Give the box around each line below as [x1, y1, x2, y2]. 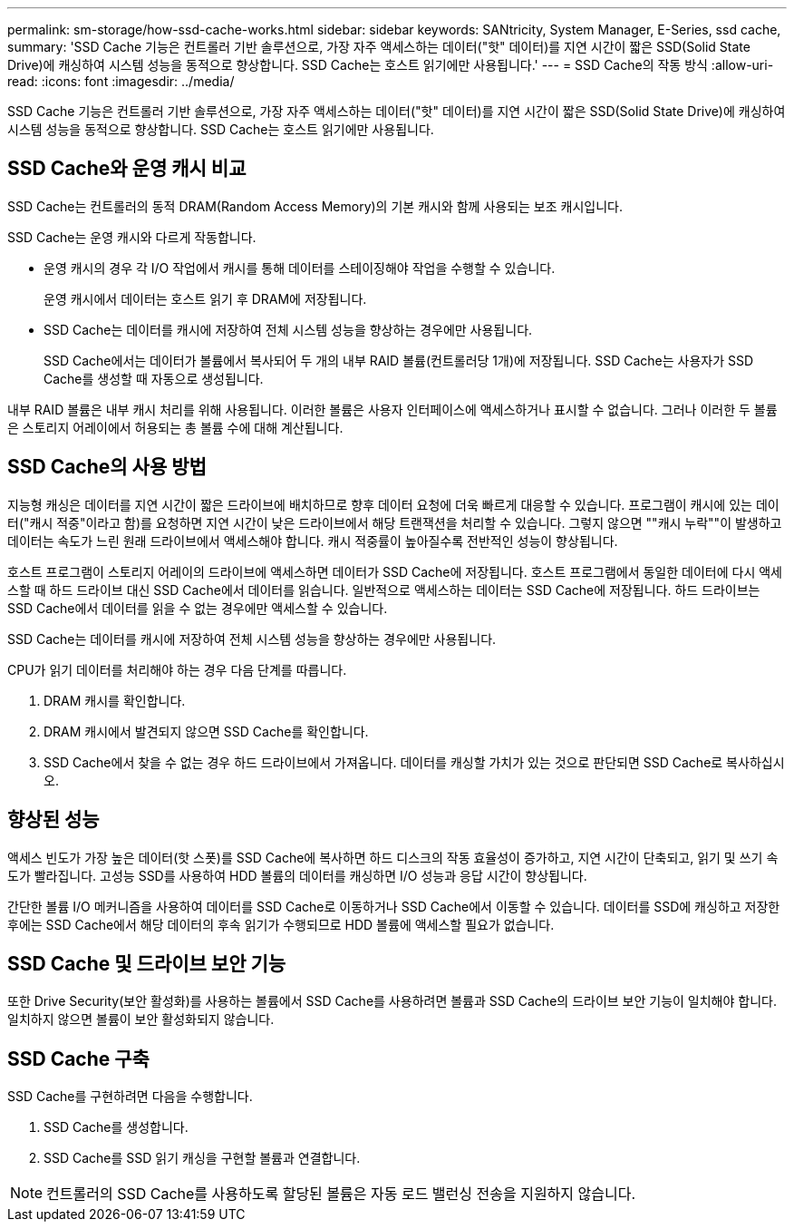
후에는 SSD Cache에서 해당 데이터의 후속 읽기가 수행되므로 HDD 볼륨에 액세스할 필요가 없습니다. [7, 916, 555, 932]
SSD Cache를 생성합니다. [44, 1119, 189, 1136]
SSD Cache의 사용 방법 [7, 455, 207, 479]
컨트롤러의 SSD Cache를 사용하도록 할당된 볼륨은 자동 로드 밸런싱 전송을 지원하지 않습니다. [46, 1185, 636, 1204]
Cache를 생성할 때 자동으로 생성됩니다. [44, 370, 264, 386]
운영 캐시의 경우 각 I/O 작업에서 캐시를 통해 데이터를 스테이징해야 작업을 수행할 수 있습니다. [44, 259, 556, 276]
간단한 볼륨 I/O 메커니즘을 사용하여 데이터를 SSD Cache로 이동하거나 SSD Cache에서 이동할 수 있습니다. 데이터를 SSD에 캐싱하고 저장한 [7, 898, 780, 914]
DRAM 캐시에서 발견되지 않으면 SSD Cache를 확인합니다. [44, 723, 369, 739]
